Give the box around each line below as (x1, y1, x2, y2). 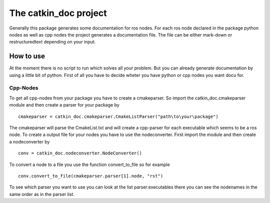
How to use (9, 52, 45, 60)
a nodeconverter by (9, 138, 50, 144)
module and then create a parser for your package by (9, 102, 119, 108)
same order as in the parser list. (9, 191, 75, 197)
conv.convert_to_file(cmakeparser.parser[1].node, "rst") (18, 173, 163, 178)
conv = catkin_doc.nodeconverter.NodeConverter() (18, 150, 142, 156)
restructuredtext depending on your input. (9, 39, 96, 45)
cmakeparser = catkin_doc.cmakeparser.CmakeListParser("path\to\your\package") (18, 113, 218, 119)
